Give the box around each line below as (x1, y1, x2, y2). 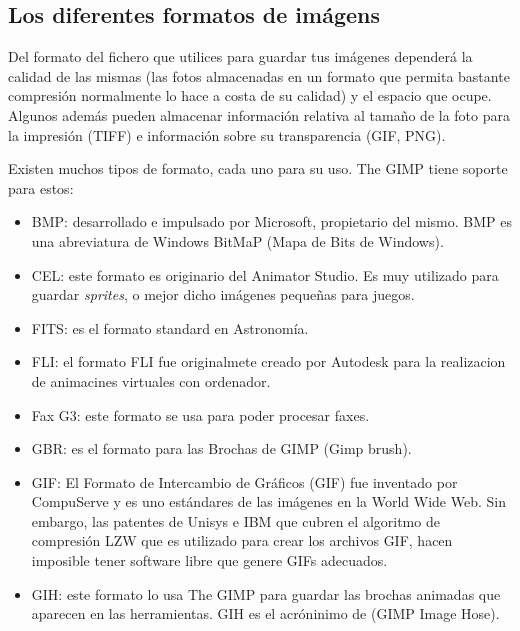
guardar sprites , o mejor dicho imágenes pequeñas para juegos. (31, 284, 415, 305)
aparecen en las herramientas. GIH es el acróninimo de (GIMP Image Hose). (31, 603, 500, 624)
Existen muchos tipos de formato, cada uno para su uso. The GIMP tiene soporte (8, 158, 508, 179)
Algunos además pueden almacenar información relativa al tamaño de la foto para (8, 104, 510, 125)
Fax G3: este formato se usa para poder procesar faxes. (31, 404, 370, 425)
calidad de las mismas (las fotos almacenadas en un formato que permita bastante (8, 65, 510, 86)
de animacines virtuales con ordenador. (31, 370, 271, 391)
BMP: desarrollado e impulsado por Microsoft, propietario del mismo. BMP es (31, 211, 512, 232)
